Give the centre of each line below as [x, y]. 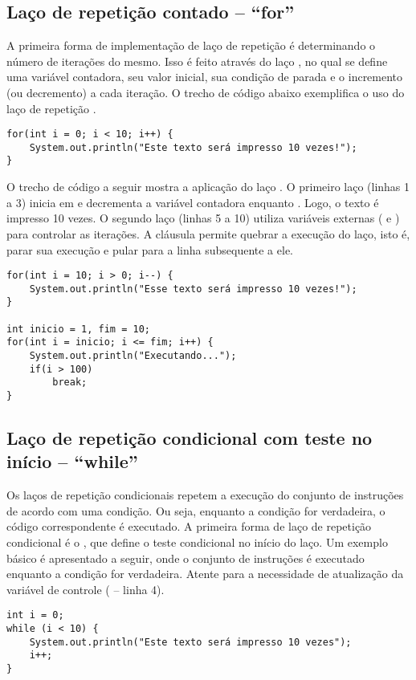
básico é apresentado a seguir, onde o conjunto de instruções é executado [186, 558]
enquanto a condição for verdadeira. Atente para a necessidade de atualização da [205, 574]
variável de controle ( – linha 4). [86, 589]
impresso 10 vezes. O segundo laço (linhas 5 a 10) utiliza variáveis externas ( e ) [203, 218]
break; [70, 383]
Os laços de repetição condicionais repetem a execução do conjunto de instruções [205, 495]
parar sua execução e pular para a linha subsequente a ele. [150, 249]
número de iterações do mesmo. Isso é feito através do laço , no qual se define [197, 61]
